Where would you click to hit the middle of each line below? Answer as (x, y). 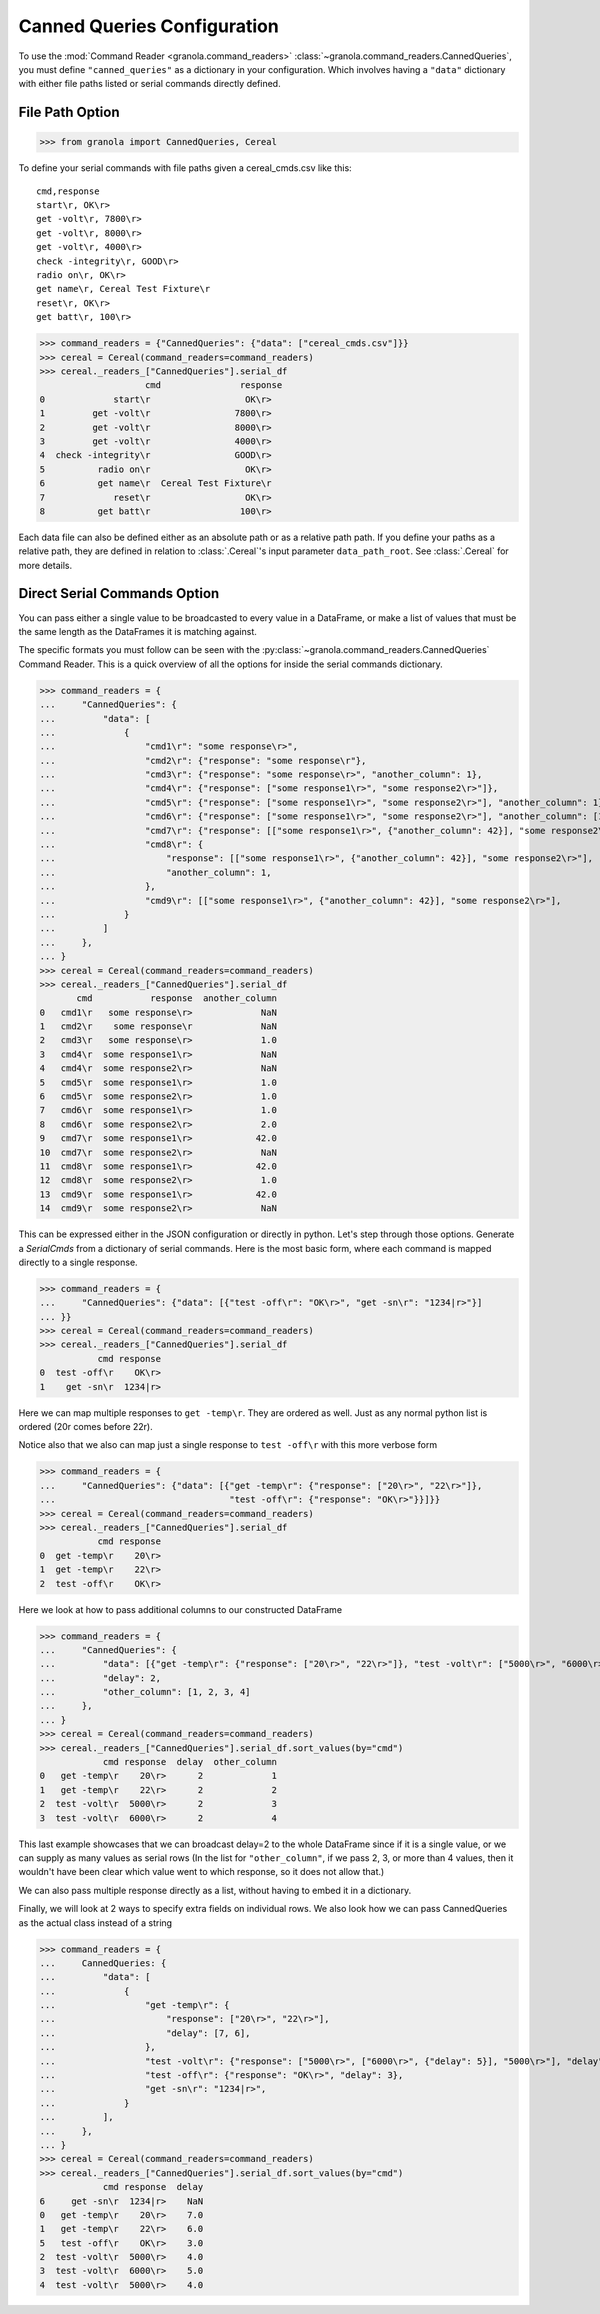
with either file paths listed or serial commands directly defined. (149, 84)
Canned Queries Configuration (148, 26)
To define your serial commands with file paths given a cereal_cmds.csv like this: (185, 168)
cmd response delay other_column (189, 1762)
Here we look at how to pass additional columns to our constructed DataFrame (180, 1609)
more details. (45, 565)
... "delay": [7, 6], (145, 2033)
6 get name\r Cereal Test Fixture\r (155, 483)
